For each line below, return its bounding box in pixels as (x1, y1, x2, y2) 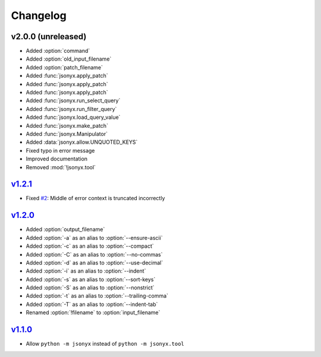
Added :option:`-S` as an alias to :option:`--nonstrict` (26, 284, 155, 291)
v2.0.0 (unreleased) (11, 31, 87, 42)
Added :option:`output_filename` (26, 226, 105, 233)
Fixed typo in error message (26, 147, 95, 154)
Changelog (11, 9, 67, 22)
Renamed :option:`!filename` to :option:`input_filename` (26, 309, 160, 316)
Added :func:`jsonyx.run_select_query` (26, 97, 121, 104)
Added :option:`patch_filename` (26, 64, 103, 71)
